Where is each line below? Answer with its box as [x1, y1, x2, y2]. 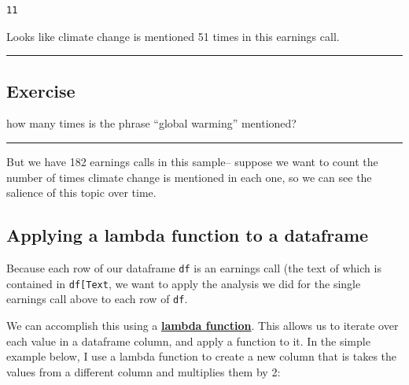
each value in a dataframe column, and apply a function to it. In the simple [6, 332, 370, 349]
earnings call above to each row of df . [6, 291, 188, 307]
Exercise [6, 78, 76, 102]
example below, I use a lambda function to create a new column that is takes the [6, 348, 397, 365]
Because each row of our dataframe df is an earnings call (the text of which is [6, 259, 381, 276]
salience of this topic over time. [6, 184, 157, 201]
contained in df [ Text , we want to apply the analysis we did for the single [6, 275, 361, 291]
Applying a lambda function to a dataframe [6, 223, 369, 247]
